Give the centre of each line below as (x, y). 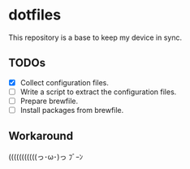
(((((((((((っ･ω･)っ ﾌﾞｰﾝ (46, 157)
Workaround (41, 136)
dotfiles (35, 15)
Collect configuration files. (65, 82)
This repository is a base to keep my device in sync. (95, 37)
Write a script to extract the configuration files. (98, 92)
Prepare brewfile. (49, 101)
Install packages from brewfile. (72, 110)
